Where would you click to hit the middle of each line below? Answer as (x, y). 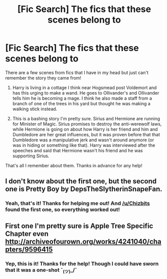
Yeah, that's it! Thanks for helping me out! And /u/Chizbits (78, 203)
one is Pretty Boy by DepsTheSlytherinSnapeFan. (84, 189)
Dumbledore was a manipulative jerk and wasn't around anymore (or (83, 140)
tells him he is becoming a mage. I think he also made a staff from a (82, 98)
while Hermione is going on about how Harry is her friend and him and (85, 129)
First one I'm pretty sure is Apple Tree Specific (79, 226)
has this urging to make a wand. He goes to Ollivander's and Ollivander (86, 93)
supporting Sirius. (31, 156)
